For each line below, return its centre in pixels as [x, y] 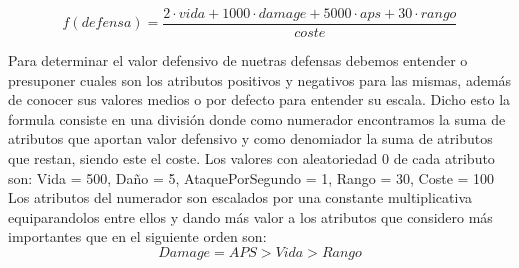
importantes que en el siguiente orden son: [137, 236]
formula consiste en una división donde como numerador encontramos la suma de [257, 118]
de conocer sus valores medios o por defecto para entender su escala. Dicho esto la [259, 99]
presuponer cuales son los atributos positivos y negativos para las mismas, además [260, 79]
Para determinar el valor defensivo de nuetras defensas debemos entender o [238, 60]
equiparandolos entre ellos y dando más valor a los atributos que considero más [250, 216]
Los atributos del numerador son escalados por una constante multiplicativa [240, 197]
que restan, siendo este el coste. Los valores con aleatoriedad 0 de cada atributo [251, 158]
